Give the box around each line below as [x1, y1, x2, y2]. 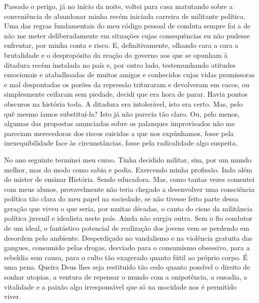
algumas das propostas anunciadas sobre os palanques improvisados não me [4, 118, 235, 129]
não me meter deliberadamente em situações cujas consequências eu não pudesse [4, 30, 250, 40]
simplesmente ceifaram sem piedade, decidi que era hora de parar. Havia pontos [4, 89, 248, 99]
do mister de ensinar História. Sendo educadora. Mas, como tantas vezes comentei [4, 174, 255, 184]
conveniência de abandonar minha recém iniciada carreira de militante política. [4, 10, 246, 21]
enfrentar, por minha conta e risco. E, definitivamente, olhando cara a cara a [4, 40, 239, 50]
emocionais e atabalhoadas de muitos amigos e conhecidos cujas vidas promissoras [4, 69, 255, 80]
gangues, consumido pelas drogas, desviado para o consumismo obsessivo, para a [4, 242, 250, 253]
